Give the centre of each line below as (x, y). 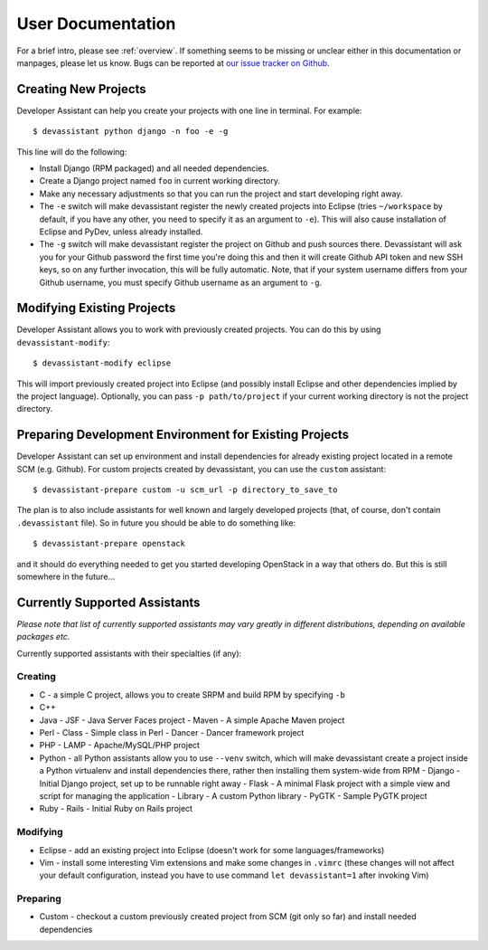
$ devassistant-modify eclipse (102, 363)
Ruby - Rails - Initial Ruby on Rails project (116, 809)
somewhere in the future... (66, 577)
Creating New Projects (81, 89)
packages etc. (43, 637)
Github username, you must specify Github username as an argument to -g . (181, 282)
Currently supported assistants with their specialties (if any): (129, 653)
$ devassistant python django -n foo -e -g (131, 132)
